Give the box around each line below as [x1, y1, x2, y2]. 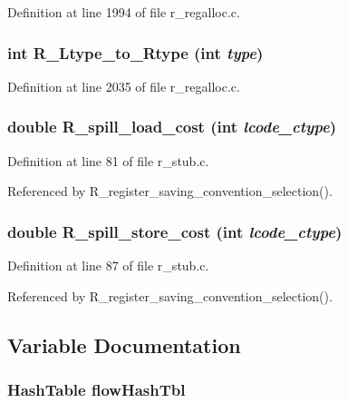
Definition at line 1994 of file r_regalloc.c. [7, 3, 240, 21]
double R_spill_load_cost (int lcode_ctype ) [7, 115, 336, 138]
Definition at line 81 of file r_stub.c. [7, 151, 209, 170]
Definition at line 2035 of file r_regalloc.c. [7, 76, 240, 95]
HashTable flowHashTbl [7, 378, 186, 400]
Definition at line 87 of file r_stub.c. [7, 256, 209, 275]
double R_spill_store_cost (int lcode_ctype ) [7, 220, 343, 242]
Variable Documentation [7, 330, 241, 359]
